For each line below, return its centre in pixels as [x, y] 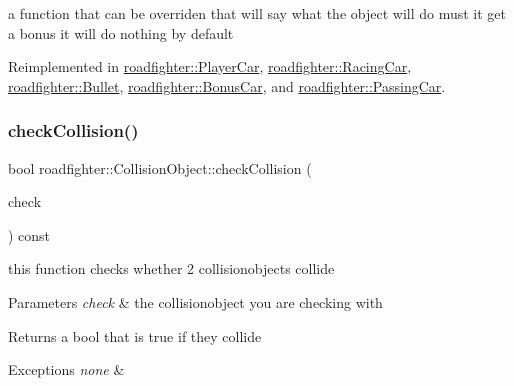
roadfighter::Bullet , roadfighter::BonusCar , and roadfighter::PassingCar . [227, 85]
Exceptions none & [66, 369]
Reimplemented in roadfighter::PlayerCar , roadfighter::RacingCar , [210, 66]
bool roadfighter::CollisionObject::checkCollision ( [160, 167]
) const [29, 234]
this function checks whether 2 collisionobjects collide [171, 268]
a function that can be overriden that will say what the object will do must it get [257, 13]
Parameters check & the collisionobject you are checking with [195, 301]
